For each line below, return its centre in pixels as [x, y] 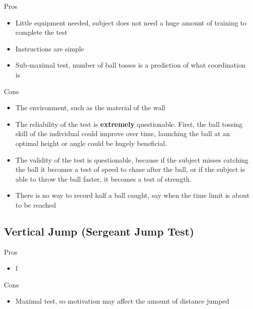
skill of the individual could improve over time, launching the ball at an [123, 133]
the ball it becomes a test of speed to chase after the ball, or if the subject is [130, 169]
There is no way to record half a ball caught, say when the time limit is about [132, 195]
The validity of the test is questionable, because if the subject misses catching [132, 159]
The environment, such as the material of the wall [90, 107]
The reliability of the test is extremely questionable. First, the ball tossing [129, 124]
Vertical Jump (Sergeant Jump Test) [99, 231]
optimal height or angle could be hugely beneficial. [91, 143]
